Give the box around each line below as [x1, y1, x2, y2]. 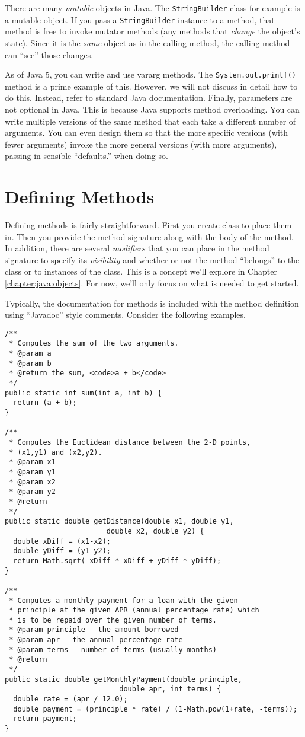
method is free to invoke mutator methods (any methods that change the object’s [5, 25, 300, 37]
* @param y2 [9, 487, 56, 496]
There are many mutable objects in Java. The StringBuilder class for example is [5, 2, 300, 14]
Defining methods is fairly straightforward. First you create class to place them [5, 219, 292, 231]
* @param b [9, 359, 52, 368]
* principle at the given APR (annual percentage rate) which [9, 606, 259, 615]
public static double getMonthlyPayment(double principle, [5, 675, 242, 684]
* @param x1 [9, 458, 56, 467]
